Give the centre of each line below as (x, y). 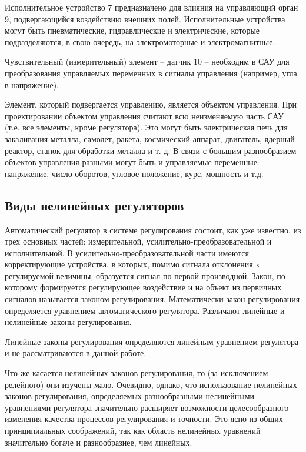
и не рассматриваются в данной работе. (76, 353)
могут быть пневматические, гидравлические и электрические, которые (132, 30)
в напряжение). (32, 84)
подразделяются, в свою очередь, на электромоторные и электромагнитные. (140, 41)
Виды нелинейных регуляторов (94, 205)
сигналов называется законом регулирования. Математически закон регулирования (152, 299)
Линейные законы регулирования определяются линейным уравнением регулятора (152, 341)
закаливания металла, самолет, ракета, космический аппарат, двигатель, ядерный (150, 138)
